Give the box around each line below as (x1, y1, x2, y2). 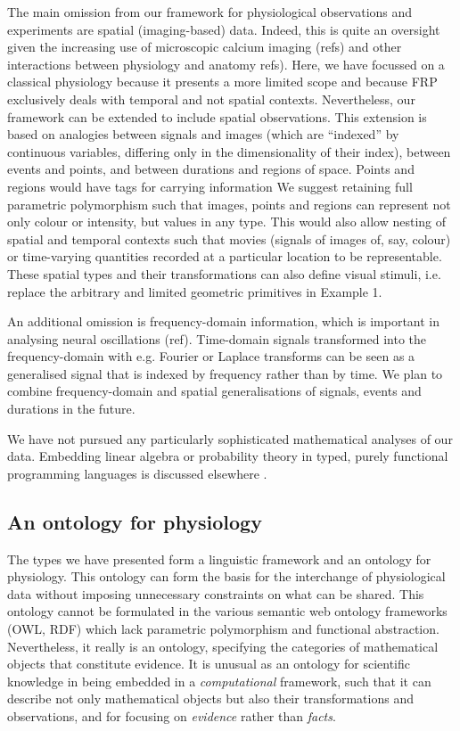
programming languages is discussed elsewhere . (7, 464, 267, 482)
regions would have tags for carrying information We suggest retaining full (7, 177, 413, 195)
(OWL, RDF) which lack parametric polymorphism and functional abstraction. (7, 620, 439, 638)
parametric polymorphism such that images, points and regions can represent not (7, 194, 451, 213)
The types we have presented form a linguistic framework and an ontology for (7, 549, 431, 568)
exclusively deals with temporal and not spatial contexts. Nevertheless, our (7, 89, 415, 108)
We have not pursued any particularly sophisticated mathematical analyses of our (7, 429, 453, 448)
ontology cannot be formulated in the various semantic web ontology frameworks (7, 602, 448, 620)
